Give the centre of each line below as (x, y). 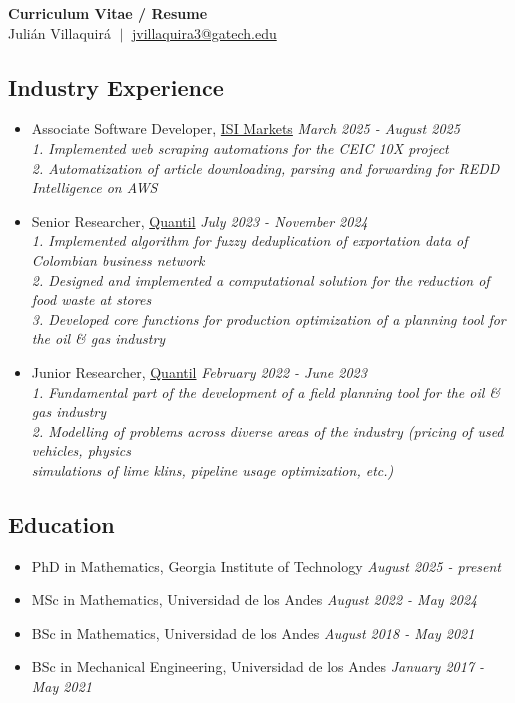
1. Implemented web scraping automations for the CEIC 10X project (240, 147)
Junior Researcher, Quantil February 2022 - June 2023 (199, 371)
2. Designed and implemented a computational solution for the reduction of (260, 279)
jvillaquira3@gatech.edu (204, 32)
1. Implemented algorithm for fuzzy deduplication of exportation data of (249, 240)
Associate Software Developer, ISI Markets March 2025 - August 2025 (245, 128)
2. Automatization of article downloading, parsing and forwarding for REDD (265, 167)
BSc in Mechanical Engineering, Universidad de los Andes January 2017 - (258, 666)
